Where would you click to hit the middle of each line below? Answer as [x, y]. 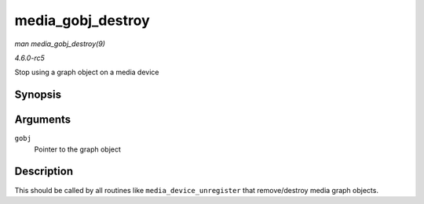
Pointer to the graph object [78, 149]
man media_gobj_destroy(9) [60, 44]
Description [44, 172]
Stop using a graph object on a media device [87, 72]
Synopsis [38, 95]
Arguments [43, 120]
